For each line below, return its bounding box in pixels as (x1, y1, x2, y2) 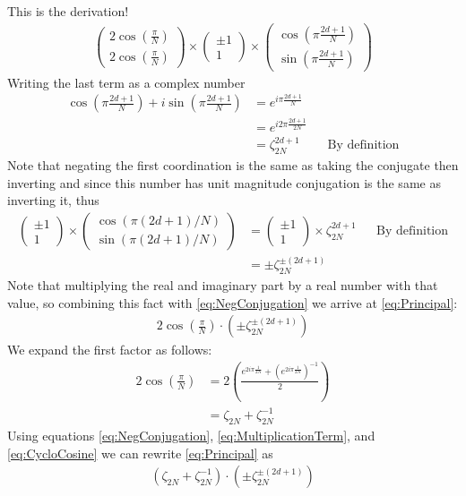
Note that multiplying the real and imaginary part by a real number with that (7, 276, 438, 294)
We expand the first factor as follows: (7, 340, 212, 359)
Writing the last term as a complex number (7, 73, 246, 91)
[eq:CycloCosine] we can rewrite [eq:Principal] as (7, 443, 273, 462)
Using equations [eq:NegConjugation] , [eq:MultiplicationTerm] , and (7, 425, 375, 444)
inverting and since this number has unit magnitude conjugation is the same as (7, 173, 441, 192)
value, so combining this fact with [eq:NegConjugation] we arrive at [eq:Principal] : (7, 293, 458, 312)
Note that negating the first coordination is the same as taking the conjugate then (7, 155, 459, 174)
